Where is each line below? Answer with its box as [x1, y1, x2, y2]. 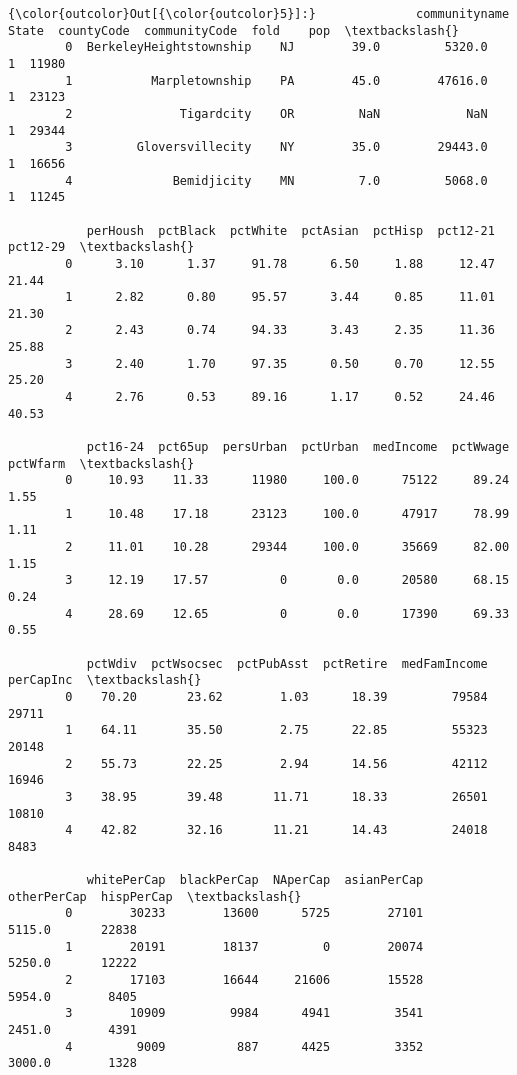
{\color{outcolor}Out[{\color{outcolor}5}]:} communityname [8, 7, 510, 21]
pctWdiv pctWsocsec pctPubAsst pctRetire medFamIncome [86, 656, 488, 671]
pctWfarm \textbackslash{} [8, 456, 195, 471]
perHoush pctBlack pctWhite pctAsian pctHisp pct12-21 [86, 223, 495, 238]
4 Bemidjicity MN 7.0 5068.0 [65, 173, 488, 188]
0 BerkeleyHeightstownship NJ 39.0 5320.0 [65, 40, 488, 55]
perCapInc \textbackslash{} [8, 673, 202, 688]
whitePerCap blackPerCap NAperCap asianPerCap [86, 873, 424, 888]
